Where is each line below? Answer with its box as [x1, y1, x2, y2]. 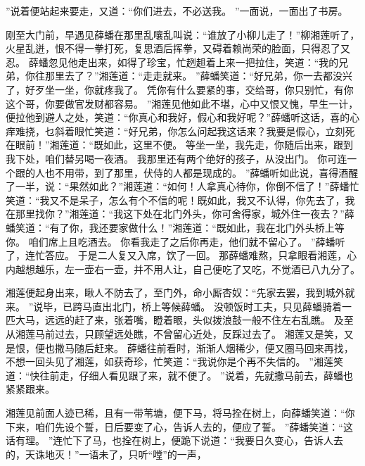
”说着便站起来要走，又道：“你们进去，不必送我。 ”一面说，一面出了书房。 [6, 4, 348, 18]
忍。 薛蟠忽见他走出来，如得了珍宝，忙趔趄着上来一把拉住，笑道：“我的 [6, 54, 339, 69]
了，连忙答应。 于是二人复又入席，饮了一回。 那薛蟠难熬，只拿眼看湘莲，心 [6, 248, 357, 263]
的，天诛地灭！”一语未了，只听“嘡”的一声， [6, 446, 207, 461]
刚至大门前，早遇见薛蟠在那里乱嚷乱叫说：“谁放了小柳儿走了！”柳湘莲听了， [6, 27, 360, 42]
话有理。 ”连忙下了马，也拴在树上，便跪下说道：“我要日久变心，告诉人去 [6, 433, 343, 448]
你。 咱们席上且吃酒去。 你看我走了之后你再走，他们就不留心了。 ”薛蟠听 [6, 234, 345, 248]
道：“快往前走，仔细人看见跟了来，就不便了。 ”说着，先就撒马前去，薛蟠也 [6, 367, 353, 382]
